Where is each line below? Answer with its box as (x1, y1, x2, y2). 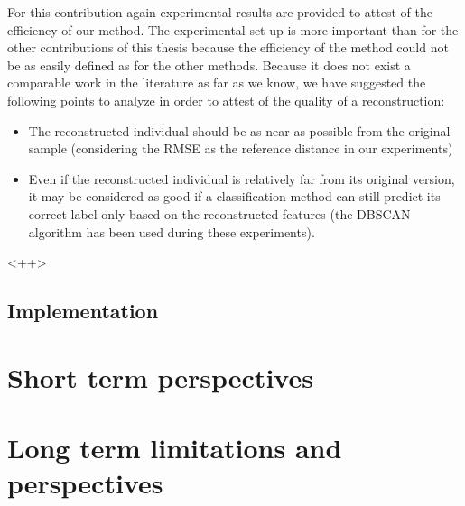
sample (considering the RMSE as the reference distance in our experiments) (28, 139, 453, 158)
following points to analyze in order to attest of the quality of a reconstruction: (7, 90, 445, 109)
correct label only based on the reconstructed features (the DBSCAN (28, 204, 411, 223)
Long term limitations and (7, 429, 342, 466)
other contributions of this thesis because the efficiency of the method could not (7, 38, 449, 57)
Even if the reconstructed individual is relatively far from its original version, (28, 169, 455, 188)
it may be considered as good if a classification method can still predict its (28, 187, 441, 206)
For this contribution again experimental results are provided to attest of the (7, 3, 432, 21)
